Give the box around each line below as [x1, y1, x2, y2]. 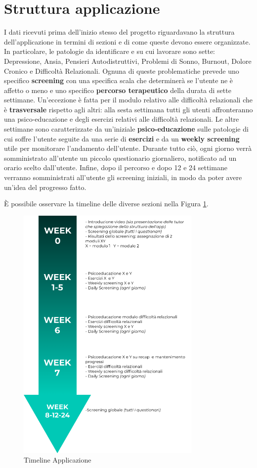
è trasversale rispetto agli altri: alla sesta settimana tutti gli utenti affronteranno [4, 104, 253, 114]
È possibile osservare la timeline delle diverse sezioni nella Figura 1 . [4, 198, 209, 209]
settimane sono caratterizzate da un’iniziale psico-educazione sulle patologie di [4, 124, 249, 134]
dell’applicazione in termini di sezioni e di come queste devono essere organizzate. [4, 36, 251, 47]
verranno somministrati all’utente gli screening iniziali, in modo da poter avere [4, 172, 242, 183]
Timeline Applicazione [24, 455, 91, 465]
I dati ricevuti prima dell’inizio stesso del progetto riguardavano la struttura [4, 27, 235, 37]
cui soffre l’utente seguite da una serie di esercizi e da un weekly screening [4, 133, 240, 143]
